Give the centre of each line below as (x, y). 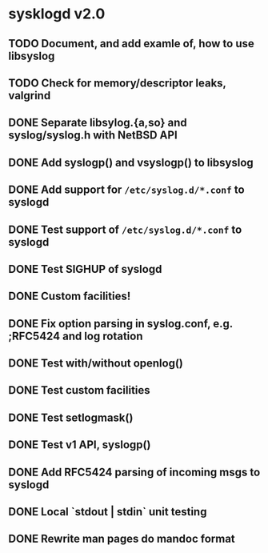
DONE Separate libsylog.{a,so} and (98, 123)
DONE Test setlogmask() (71, 417)
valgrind (30, 96)
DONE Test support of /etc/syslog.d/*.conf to (125, 229)
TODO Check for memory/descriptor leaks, (117, 83)
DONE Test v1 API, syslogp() (80, 445)
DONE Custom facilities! (70, 297)
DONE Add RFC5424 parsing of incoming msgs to (134, 472)
